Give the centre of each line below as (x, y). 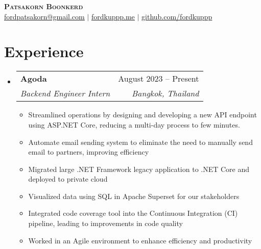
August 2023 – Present (159, 79)
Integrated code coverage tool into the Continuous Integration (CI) (133, 213)
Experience (44, 51)
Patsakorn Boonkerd (44, 6)
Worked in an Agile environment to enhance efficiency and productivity (140, 240)
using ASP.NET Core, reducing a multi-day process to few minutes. (134, 124)
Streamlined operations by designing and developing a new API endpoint (143, 115)
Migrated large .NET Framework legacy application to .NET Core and (139, 169)
